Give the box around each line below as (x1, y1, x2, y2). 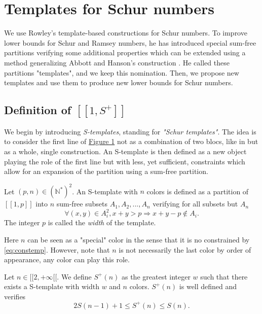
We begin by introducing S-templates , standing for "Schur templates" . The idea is (4, 126, 256, 136)
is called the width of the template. (48, 217, 156, 228)
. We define (57, 271, 92, 282)
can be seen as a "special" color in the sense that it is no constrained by (27, 234, 250, 245)
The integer (4, 217, 40, 228)
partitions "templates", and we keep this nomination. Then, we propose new (4, 67, 239, 78)
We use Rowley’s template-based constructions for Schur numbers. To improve (4, 27, 247, 38)
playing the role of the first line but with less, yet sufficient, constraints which (4, 156, 245, 166)
